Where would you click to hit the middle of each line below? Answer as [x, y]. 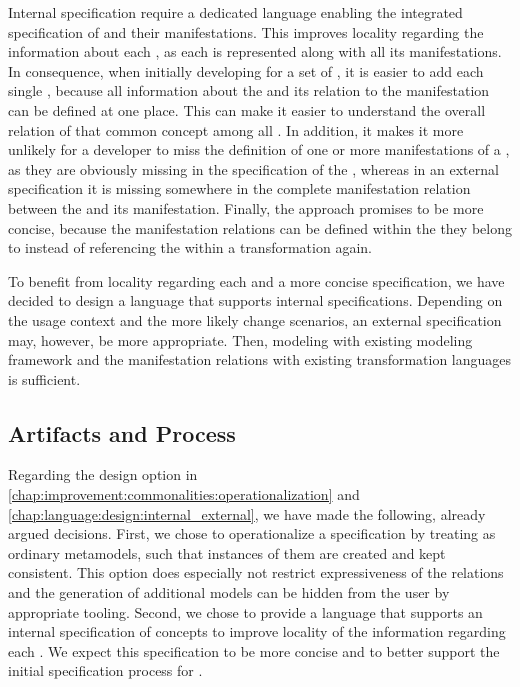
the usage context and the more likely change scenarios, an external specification [255, 319]
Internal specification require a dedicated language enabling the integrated [235, 12]
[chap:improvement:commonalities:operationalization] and [184, 494]
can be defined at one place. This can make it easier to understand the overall [247, 109]
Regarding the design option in [103, 474]
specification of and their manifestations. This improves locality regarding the [246, 31]
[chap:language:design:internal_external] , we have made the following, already [247, 513]
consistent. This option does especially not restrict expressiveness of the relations [256, 572]
